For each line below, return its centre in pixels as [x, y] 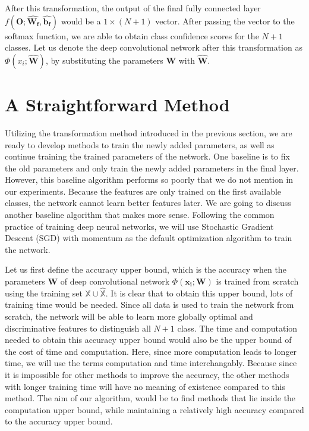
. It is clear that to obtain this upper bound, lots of [199, 293]
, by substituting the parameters [104, 60]
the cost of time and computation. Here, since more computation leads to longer [151, 351]
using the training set [44, 293]
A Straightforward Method [117, 104]
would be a [81, 21]
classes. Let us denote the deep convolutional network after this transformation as [154, 47]
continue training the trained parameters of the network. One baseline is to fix [147, 156]
